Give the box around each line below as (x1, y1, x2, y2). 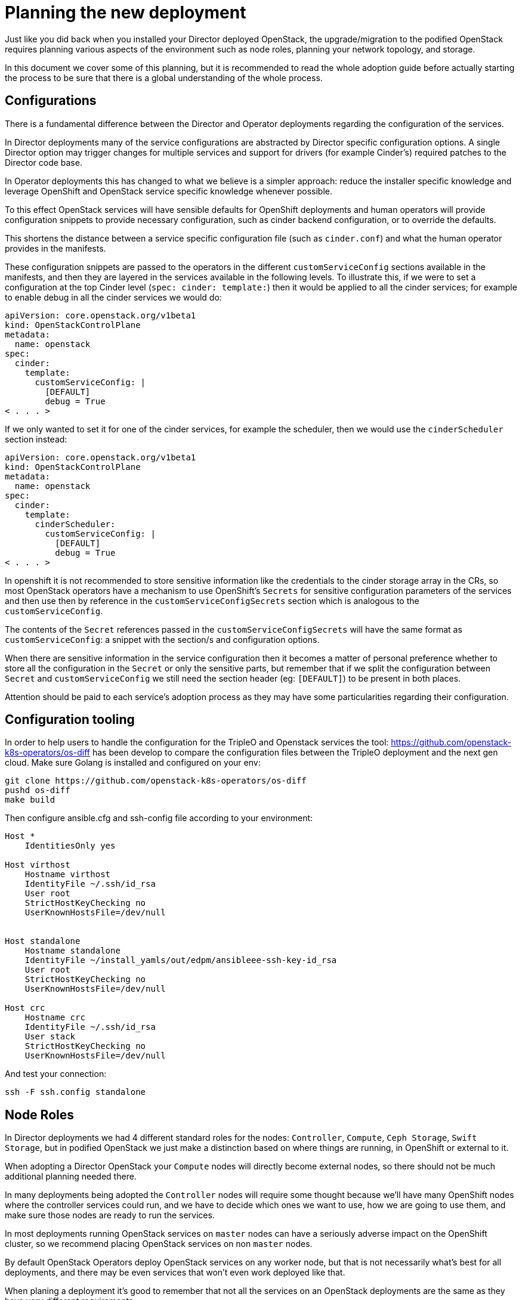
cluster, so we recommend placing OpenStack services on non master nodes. (5, 1239, 313, 1249)
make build (5, 795, 55, 805)
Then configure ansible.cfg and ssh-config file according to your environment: (5, 813, 313, 824)
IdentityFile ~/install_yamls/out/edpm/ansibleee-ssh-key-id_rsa (24, 955, 337, 965)
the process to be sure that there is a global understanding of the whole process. (5, 72, 323, 83)
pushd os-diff (5, 785, 70, 796)
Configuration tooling (5, 712, 135, 728)
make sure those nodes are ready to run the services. (5, 1210, 215, 1221)
